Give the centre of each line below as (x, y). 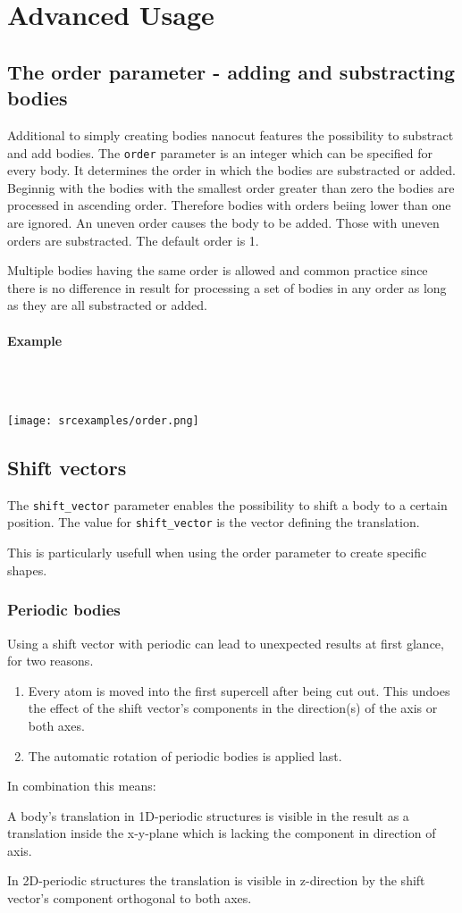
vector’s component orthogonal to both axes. (130, 898)
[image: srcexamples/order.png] (103, 420)
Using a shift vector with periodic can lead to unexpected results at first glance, (226, 643)
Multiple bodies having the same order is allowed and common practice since (218, 270)
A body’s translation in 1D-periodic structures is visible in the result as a (208, 815)
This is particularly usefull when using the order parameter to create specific (217, 553)
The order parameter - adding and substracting (231, 71)
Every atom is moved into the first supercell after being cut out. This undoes (239, 690)
